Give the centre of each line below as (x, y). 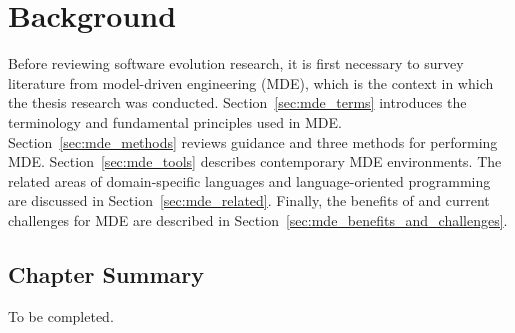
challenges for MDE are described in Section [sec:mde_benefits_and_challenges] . (258, 219)
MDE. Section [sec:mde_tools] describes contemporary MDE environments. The (255, 161)
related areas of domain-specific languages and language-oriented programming (249, 180)
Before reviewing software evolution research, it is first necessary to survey (236, 63)
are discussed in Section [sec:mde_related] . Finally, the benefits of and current (249, 200)
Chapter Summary (106, 273)
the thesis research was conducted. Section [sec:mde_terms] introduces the (237, 102)
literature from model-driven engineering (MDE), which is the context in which (251, 82)
